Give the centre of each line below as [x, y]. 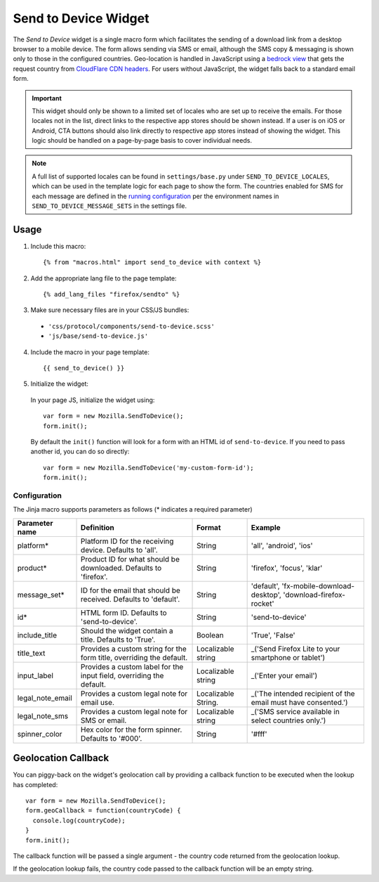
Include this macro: [58, 246]
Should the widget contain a [127, 630]
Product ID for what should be [131, 559]
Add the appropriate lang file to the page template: [104, 278]
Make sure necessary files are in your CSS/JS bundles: [110, 310]
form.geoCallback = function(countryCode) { [104, 811]
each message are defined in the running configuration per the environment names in [155, 196]
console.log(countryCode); [79, 820]
